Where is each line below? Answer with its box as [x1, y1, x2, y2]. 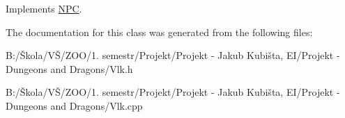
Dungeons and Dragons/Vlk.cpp [6, 98, 143, 112]
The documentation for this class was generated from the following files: [6, 24, 313, 39]
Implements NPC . [6, 1, 82, 15]
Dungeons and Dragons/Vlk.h [6, 61, 133, 76]
